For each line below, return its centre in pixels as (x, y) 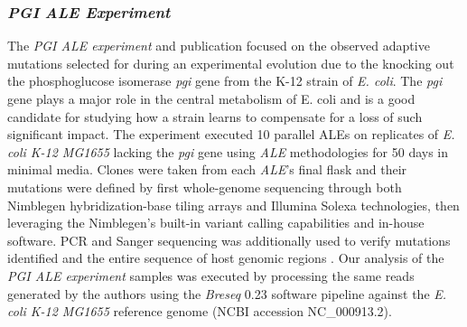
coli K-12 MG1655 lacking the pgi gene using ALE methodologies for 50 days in (228, 151)
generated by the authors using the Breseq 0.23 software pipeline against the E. (227, 293)
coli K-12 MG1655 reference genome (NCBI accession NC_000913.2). (200, 311)
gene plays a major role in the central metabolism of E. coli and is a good (211, 98)
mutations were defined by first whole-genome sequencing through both (205, 187)
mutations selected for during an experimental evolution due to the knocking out (231, 63)
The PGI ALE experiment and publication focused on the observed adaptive (219, 46)
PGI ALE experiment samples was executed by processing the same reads (211, 275)
